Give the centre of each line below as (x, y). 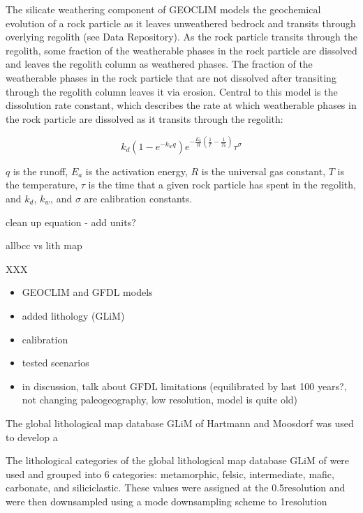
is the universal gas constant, (264, 171)
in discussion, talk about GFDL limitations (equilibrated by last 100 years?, (184, 386)
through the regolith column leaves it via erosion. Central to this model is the (172, 91)
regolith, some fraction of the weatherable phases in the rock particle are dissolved (181, 50)
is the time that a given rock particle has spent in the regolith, (222, 185)
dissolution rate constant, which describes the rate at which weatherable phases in (181, 105)
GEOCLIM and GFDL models (87, 292)
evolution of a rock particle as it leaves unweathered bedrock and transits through (181, 23)
